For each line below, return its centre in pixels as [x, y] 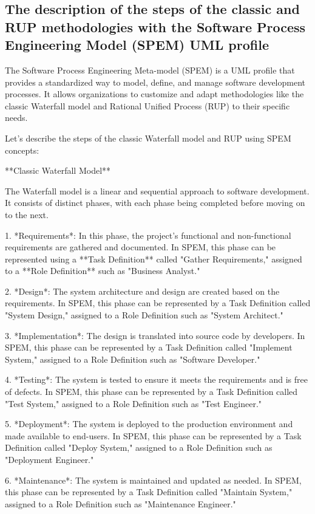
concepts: [22, 150]
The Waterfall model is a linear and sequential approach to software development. [157, 190]
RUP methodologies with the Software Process [155, 26]
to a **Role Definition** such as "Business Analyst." [103, 271]
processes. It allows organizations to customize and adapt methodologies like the [154, 94]
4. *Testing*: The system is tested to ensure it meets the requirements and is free [156, 379]
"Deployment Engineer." [49, 460]
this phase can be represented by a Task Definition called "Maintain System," [149, 492]
